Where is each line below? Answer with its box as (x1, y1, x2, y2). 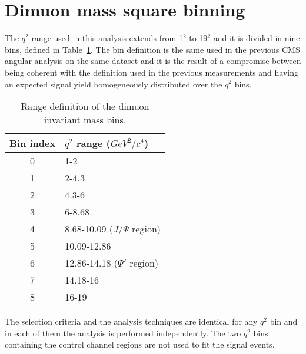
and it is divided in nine (213, 32, 300, 44)
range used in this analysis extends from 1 (31, 32, 183, 44)
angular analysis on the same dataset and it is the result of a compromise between (5, 55, 301, 67)
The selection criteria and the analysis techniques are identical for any (5, 315, 258, 328)
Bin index (9, 136, 56, 150)
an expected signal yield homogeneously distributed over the (5, 77, 222, 90)
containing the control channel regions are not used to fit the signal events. (5, 338, 275, 350)
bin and (270, 315, 298, 328)
